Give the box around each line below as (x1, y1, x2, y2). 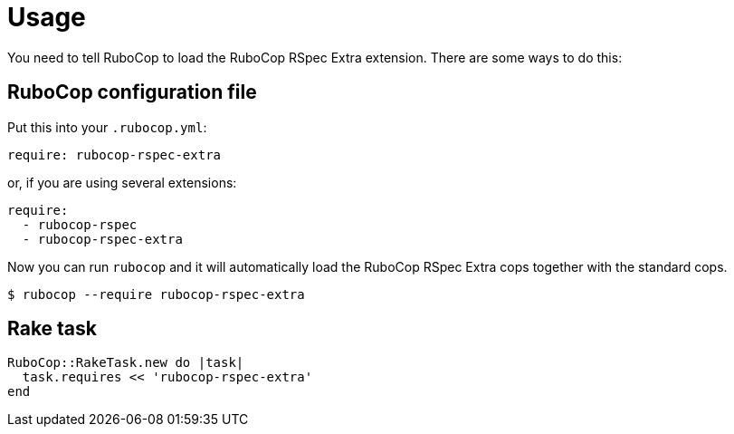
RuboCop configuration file (7, 81, 257, 104)
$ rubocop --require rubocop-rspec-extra (7, 286, 305, 302)
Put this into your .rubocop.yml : (7, 119, 207, 135)
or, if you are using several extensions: (7, 174, 237, 190)
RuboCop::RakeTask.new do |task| (7, 355, 244, 371)
